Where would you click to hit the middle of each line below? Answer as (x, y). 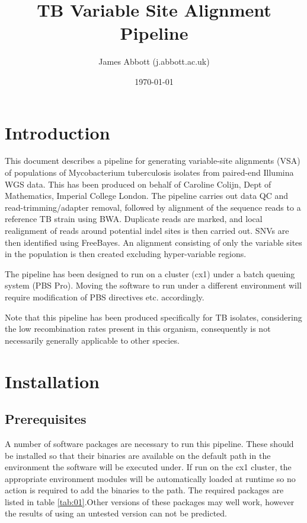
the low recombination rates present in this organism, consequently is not (138, 329)
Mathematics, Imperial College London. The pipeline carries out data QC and (147, 196)
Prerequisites (46, 419)
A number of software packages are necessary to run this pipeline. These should (149, 443)
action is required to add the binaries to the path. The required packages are (144, 490)
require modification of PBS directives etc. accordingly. (105, 297)
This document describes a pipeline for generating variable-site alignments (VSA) (153, 161)
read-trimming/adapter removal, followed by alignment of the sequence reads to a (153, 207)
